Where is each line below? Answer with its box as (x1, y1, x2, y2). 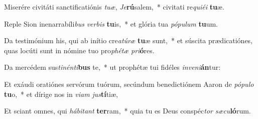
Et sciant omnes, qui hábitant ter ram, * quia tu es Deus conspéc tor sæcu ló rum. (4, 105, 251, 116)
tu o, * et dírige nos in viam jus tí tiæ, (4, 88, 118, 99)
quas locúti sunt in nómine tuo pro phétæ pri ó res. (4, 45, 155, 55)
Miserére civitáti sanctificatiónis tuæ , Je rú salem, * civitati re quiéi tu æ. (4, 2, 224, 12)
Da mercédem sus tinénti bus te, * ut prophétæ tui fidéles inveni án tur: (4, 62, 221, 72)
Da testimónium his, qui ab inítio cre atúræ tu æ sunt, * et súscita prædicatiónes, (4, 35, 253, 46)
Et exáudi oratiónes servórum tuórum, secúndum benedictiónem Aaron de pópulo (4, 78, 254, 89)
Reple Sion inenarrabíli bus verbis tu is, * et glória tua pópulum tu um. (4, 18, 218, 29)
